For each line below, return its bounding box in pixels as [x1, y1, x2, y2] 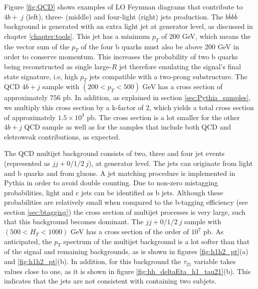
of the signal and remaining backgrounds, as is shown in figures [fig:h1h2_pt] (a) [4, 246, 249, 257]
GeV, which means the [182, 30, 251, 41]
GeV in [218, 41, 240, 51]
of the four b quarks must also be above [81, 41, 203, 51]
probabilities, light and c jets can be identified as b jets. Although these [4, 187, 224, 197]
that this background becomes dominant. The [4, 216, 144, 227]
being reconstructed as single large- [4, 61, 112, 71]
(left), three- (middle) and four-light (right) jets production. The [25, 11, 224, 21]
